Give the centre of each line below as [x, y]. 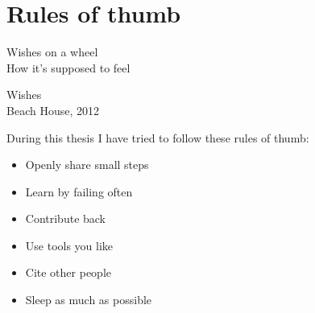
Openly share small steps [87, 165]
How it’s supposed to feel [68, 67]
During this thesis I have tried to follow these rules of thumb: [158, 137]
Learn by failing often [79, 191]
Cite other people [68, 272]
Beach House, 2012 [53, 110]
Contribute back [66, 218]
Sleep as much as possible [89, 300]
